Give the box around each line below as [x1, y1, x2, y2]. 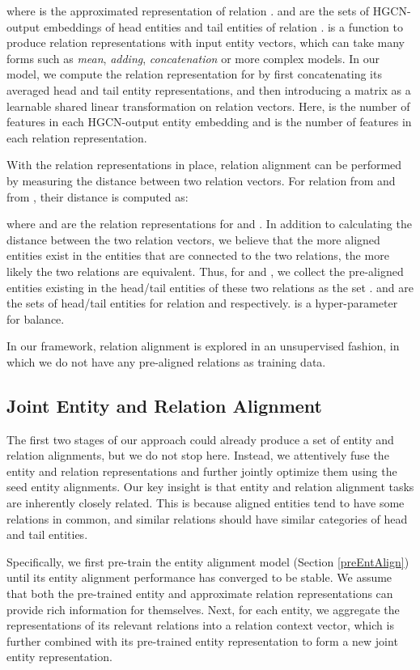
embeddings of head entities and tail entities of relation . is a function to [43, 18, 403, 35]
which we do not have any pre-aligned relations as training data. [6, 353, 326, 370]
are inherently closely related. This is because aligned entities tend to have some [6, 494, 405, 511]
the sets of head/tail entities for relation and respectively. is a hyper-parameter [6, 295, 398, 312]
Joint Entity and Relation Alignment [6, 392, 322, 418]
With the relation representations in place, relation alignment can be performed [6, 156, 402, 173]
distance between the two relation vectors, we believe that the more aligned [6, 231, 380, 248]
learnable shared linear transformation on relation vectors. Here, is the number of [6, 97, 410, 114]
